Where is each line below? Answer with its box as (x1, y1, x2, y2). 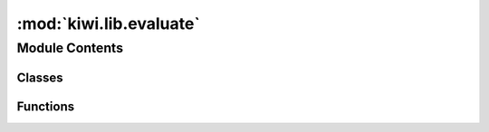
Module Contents (16, 40, 124, 56)
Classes (16, 70, 63, 85)
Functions (16, 99, 75, 114)
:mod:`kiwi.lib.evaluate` (16, 14, 201, 33)
